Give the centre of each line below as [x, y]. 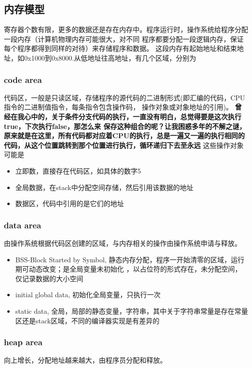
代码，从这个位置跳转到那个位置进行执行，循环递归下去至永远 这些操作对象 [124, 145]
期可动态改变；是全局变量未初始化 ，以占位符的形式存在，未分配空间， [128, 269]
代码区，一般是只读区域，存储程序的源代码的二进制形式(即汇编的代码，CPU [125, 97]
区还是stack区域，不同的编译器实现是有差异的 [87, 320]
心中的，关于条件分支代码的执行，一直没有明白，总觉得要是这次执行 [133, 116]
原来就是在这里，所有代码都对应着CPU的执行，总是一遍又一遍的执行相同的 [125, 136]
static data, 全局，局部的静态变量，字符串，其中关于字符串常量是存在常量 [132, 311]
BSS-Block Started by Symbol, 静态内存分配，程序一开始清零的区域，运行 [130, 259]
